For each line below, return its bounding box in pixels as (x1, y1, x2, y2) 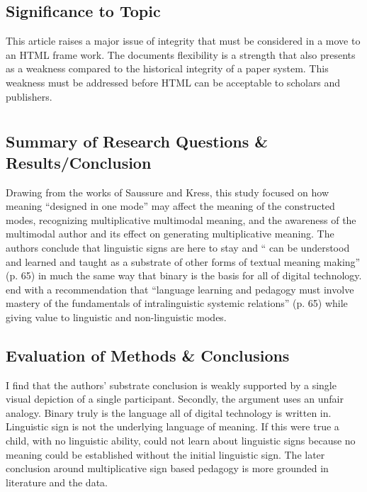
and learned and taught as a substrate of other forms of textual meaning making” (6, 254, 361, 269)
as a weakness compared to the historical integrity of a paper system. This (6, 61, 329, 76)
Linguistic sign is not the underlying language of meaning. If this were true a (6, 419, 339, 434)
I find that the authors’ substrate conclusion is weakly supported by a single (6, 377, 337, 392)
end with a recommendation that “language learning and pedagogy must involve (6, 281, 354, 296)
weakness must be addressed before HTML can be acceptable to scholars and (6, 74, 341, 89)
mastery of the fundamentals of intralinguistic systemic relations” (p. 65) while (6, 296, 348, 311)
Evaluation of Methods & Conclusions (6, 344, 290, 366)
